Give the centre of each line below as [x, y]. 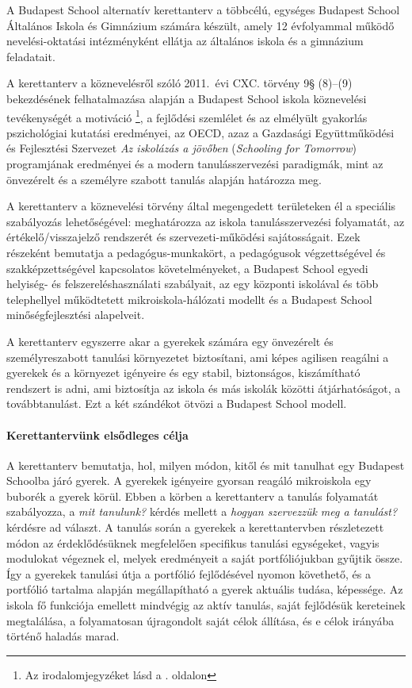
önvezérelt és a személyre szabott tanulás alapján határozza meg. [164, 179]
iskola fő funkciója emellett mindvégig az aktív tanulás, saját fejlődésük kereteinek [206, 605]
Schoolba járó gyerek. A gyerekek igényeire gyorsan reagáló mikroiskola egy [189, 480]
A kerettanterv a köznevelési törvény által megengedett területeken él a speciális [201, 206]
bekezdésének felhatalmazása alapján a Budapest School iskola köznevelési [187, 98]
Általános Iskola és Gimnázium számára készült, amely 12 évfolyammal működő [200, 25]
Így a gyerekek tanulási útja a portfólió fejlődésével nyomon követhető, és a [189, 573]
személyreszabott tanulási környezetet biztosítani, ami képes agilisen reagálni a [198, 357]
